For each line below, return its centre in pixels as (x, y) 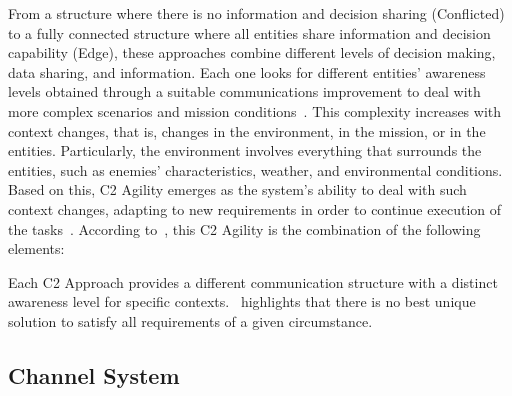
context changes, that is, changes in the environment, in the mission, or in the (247, 130)
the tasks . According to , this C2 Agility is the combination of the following (244, 228)
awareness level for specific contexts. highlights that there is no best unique (242, 301)
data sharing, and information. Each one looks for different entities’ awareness (247, 71)
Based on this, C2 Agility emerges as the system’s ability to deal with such (237, 189)
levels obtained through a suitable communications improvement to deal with (244, 91)
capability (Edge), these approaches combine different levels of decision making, (252, 52)
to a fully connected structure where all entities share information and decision (249, 32)
